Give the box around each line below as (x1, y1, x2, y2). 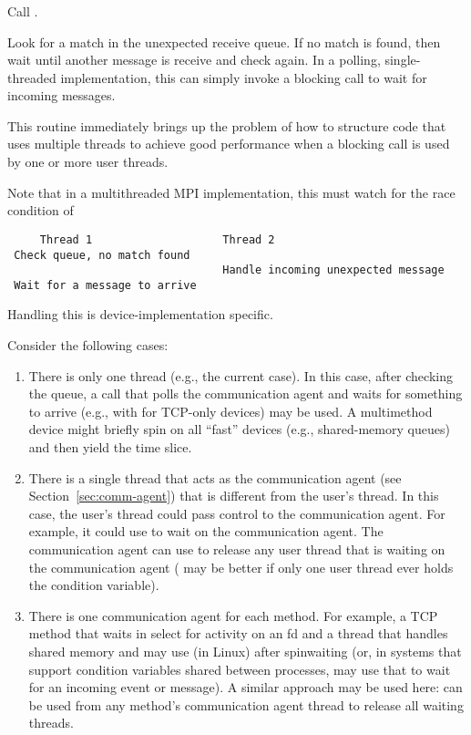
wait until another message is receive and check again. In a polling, (7, 50, 381, 69)
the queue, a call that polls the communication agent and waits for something (28, 384, 463, 403)
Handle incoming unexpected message (222, 264, 445, 277)
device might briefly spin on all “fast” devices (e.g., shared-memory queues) (28, 419, 450, 439)
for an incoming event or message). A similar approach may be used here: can (28, 678, 463, 697)
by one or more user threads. (7, 152, 169, 171)
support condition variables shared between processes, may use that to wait (28, 659, 451, 678)
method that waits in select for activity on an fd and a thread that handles (28, 624, 448, 643)
